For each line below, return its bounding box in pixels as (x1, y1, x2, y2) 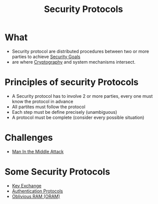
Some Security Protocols (4, 166, 110, 177)
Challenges (4, 132, 53, 143)
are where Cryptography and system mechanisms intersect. (11, 59, 136, 65)
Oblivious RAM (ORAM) (11, 193, 60, 199)
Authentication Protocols (11, 188, 63, 194)
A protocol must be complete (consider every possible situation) (11, 114, 144, 120)
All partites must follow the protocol (11, 104, 85, 110)
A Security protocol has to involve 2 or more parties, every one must (11, 93, 153, 99)
